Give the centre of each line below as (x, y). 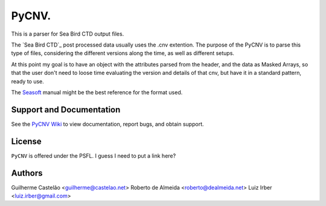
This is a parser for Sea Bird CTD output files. (68, 34)
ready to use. (28, 81)
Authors (27, 173)
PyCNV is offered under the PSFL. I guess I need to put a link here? (94, 156)
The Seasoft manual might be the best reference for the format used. (97, 92)
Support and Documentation (66, 110)
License (26, 141)
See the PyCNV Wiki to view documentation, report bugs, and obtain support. (107, 124)
